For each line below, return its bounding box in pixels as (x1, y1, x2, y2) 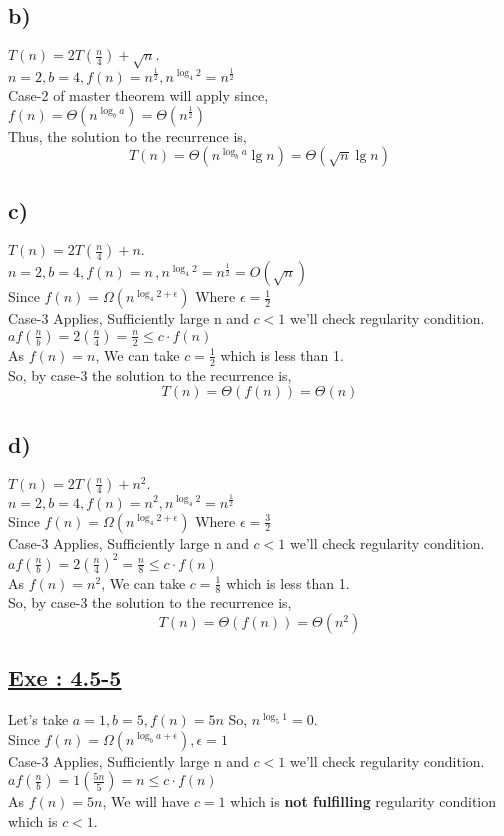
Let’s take (8, 709, 69, 730)
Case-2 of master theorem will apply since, (8, 84, 269, 105)
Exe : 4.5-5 (8, 662, 122, 693)
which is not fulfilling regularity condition (230, 791, 497, 812)
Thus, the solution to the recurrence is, (8, 125, 247, 146)
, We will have (102, 791, 190, 812)
